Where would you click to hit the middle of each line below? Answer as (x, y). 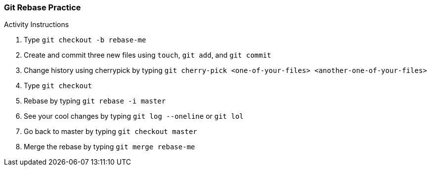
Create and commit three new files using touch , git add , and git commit (148, 55)
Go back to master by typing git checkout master (110, 132)
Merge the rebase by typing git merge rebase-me (109, 147)
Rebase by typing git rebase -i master (95, 101)
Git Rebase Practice (43, 7)
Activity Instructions (37, 25)
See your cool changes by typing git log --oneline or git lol (134, 116)
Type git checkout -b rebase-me (85, 40)
